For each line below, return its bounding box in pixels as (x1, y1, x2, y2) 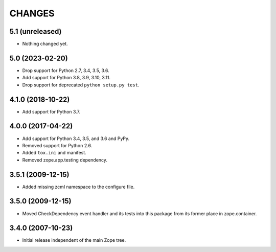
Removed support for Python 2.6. (22, 142, 93, 148)
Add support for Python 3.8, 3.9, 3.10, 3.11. (22, 75, 111, 81)
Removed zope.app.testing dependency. (22, 156, 107, 163)
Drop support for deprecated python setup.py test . (22, 82, 140, 88)
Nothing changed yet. (22, 41, 68, 47)
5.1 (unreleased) (9, 27, 62, 36)
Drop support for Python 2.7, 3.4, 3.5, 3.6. (22, 67, 109, 74)
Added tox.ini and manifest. (22, 150, 86, 156)
